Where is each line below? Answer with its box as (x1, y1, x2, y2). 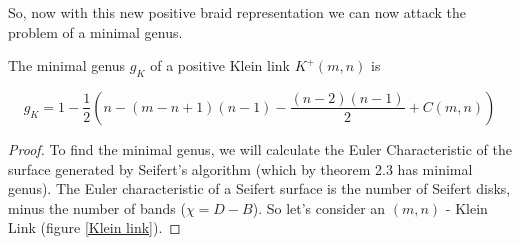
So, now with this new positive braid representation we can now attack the (8, 2, 467, 22)
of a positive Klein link (150, 55, 290, 76)
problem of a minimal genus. (8, 21, 183, 42)
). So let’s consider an (252, 197, 386, 218)
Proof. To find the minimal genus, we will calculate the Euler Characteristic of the (8, 138, 512, 159)
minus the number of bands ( (8, 197, 186, 218)
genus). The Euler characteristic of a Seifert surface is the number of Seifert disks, (8, 178, 511, 199)
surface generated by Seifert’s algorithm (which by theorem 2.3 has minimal (8, 158, 473, 179)
